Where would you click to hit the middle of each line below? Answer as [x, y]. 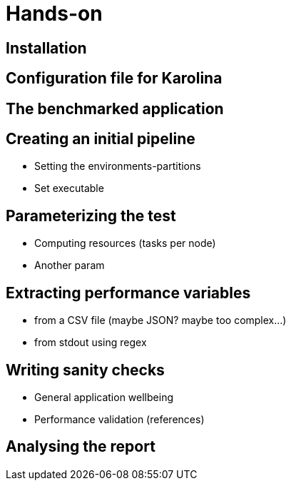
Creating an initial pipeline [101, 139]
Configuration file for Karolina [114, 79]
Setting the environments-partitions [118, 166]
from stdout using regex [91, 343]
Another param [70, 265]
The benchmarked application [115, 108]
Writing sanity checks [85, 370]
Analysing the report [81, 447]
